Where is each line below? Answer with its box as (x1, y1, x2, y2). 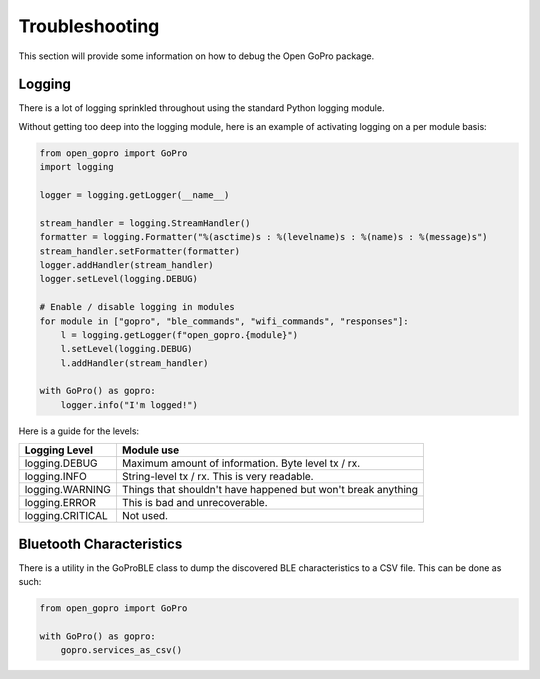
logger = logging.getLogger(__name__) (39, 190, 230, 200)
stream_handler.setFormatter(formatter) (39, 245, 240, 257)
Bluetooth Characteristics (18, 535, 183, 552)
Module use (121, 443, 180, 457)
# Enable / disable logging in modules (39, 301, 235, 313)
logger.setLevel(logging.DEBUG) (39, 273, 199, 285)
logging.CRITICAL (24, 509, 109, 523)
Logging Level (24, 443, 94, 457)
